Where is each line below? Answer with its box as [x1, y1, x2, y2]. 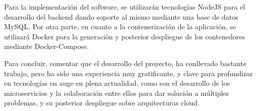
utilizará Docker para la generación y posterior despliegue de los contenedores [4, 31, 245, 41]
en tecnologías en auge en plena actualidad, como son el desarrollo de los [4, 78, 230, 88]
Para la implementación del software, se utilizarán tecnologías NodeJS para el [4, 2, 245, 12]
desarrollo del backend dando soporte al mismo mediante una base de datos [4, 11, 239, 22]
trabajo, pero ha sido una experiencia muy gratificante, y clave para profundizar [4, 68, 253, 78]
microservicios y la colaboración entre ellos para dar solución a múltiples [4, 87, 229, 98]
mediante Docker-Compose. [4, 41, 89, 51]
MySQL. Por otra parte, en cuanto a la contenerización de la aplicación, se [4, 21, 236, 32]
